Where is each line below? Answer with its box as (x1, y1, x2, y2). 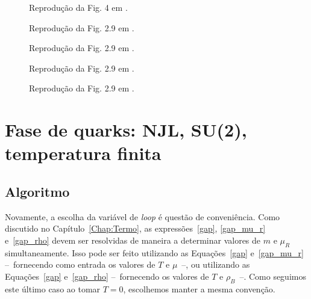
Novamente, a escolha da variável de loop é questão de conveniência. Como (5, 210, 280, 223)
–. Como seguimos (239, 270, 306, 282)
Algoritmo (5, 182, 70, 200)
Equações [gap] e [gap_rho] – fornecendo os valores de (5, 270, 209, 282)
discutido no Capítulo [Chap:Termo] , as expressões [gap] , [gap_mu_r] (5, 222, 266, 235)
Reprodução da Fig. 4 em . (29, 1, 128, 13)
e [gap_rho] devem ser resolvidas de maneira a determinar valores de (5, 233, 261, 246)
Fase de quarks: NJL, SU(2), (5, 117, 247, 142)
